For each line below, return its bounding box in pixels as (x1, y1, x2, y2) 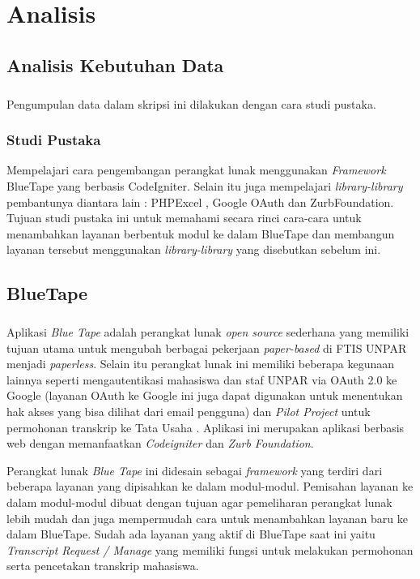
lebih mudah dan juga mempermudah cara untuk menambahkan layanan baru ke (6, 509, 409, 526)
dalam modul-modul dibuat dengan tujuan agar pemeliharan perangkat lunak (6, 494, 392, 510)
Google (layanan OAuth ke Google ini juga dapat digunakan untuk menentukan (6, 387, 403, 404)
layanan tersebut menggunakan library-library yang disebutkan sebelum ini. (6, 241, 381, 258)
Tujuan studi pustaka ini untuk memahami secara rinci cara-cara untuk (6, 209, 362, 226)
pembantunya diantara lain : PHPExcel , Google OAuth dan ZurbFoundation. (6, 193, 394, 210)
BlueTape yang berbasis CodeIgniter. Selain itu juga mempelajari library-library (6, 177, 403, 194)
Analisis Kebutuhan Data (6, 52, 224, 77)
